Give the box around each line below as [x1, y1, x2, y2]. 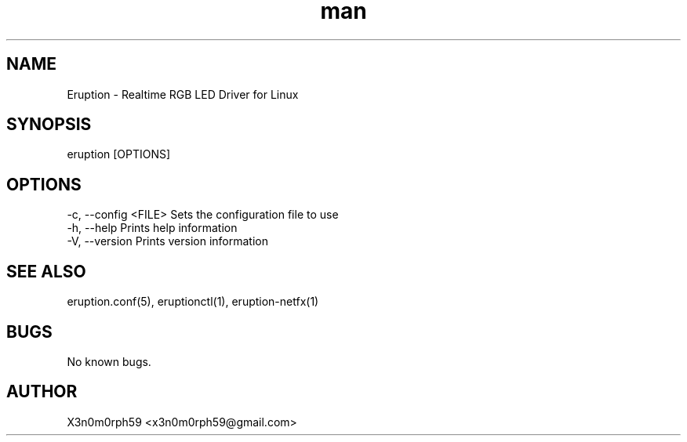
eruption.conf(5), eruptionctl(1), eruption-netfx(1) [67, 295, 319, 309]
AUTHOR [6, 382, 78, 402]
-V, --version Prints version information [67, 234, 268, 248]
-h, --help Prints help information [67, 221, 238, 235]
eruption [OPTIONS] [67, 147, 171, 161]
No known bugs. [67, 354, 151, 368]
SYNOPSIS [6, 114, 92, 135]
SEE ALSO [6, 261, 86, 281]
